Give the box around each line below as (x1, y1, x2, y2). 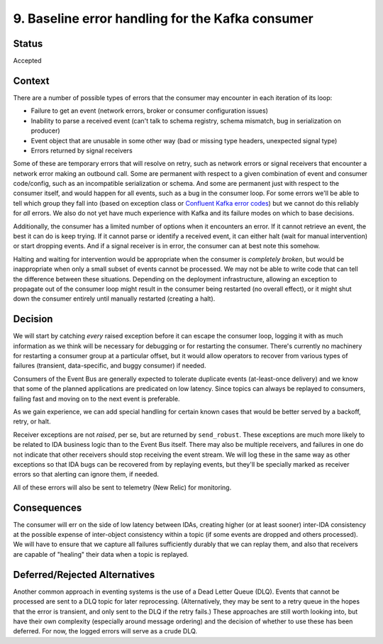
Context (13, 74, 50, 87)
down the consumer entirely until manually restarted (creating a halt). (13, 294, 216, 303)
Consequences (13, 501, 82, 513)
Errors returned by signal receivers (30, 146, 133, 155)
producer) (30, 126, 60, 135)
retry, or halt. (13, 417, 51, 426)
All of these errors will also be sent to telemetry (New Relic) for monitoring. (13, 483, 232, 492)
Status (13, 38, 43, 50)
